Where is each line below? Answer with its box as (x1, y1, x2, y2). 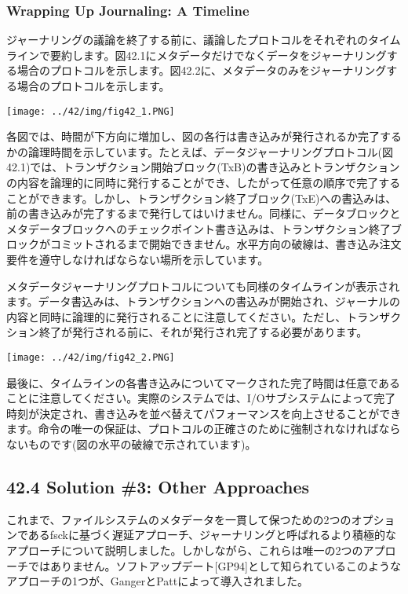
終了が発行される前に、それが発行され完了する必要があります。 (38, 324, 368, 340)
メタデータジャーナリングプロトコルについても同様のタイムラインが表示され (6, 277, 400, 294)
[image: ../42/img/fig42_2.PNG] (6, 351, 175, 363)
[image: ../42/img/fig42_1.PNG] (6, 105, 175, 117)
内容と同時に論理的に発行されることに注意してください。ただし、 (6, 308, 347, 324)
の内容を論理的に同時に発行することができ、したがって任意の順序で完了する (6, 174, 401, 191)
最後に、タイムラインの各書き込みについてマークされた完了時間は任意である (6, 374, 401, 390)
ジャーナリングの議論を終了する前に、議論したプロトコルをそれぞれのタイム (6, 31, 401, 48)
